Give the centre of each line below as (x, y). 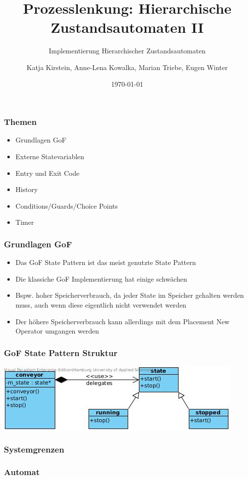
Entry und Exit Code (47, 173)
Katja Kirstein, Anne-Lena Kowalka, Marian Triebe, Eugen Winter (127, 67)
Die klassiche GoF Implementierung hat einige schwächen (101, 278)
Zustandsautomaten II (127, 27)
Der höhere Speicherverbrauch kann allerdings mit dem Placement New (123, 321)
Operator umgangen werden (57, 331)
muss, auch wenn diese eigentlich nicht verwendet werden (101, 304)
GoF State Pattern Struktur (61, 352)
